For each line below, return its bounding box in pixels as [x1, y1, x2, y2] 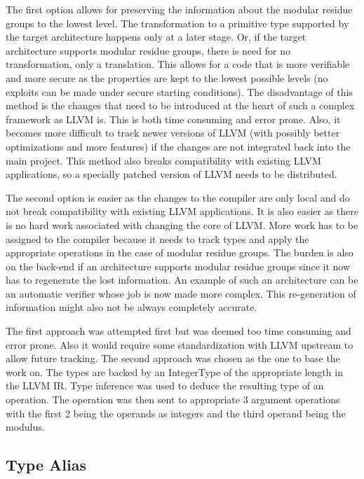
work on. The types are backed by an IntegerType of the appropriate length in [6, 364, 343, 379]
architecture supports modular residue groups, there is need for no [6, 43, 290, 57]
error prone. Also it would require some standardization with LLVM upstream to [6, 337, 353, 352]
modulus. [6, 419, 45, 434]
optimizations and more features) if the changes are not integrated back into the [6, 139, 351, 153]
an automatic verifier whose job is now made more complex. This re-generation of [6, 286, 356, 300]
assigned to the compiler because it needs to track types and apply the [6, 231, 309, 246]
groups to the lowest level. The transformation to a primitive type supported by [6, 15, 349, 30]
